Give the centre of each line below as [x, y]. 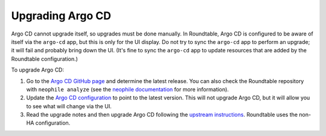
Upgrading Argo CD [61, 16]
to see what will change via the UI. [69, 106]
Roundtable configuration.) [45, 59]
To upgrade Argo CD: [38, 70]
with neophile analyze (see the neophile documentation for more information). [128, 89]
